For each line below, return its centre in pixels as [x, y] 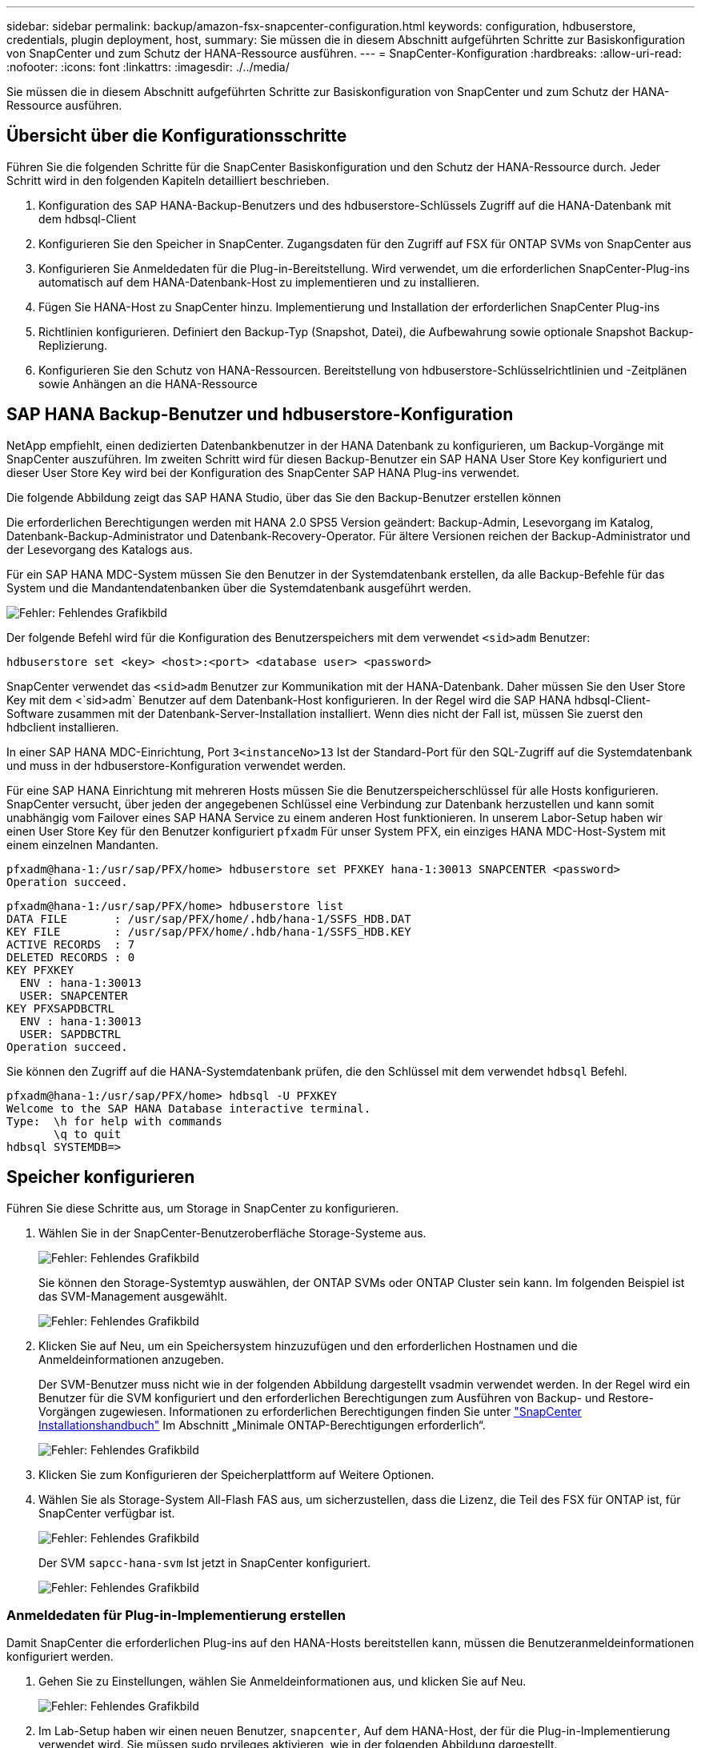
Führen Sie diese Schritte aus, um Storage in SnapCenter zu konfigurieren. [203, 1208]
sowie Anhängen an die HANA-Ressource [148, 383]
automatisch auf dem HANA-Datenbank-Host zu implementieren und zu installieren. [259, 282]
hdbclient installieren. [63, 727]
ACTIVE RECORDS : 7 [71, 944]
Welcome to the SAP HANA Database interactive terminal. [189, 1108]
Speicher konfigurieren [101, 1177]
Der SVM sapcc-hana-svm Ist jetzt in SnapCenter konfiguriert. [204, 1562]
